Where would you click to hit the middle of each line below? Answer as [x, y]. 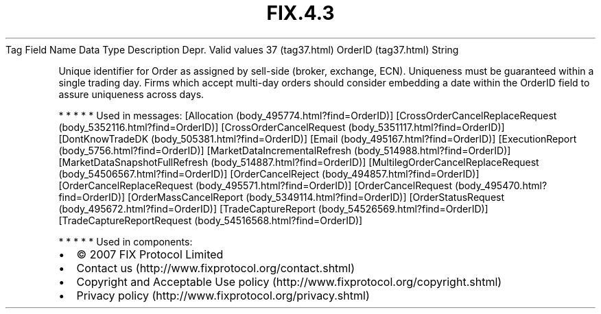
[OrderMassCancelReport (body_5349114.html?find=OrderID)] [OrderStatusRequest [316, 197]
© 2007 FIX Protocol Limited [150, 254]
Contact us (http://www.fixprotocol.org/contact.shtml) [216, 268]
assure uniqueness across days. [131, 94]
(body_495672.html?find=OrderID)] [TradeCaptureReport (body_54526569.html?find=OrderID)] [273, 208]
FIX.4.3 [300, 13]
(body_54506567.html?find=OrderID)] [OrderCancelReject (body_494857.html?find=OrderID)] [269, 173]
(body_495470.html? [501, 185]
